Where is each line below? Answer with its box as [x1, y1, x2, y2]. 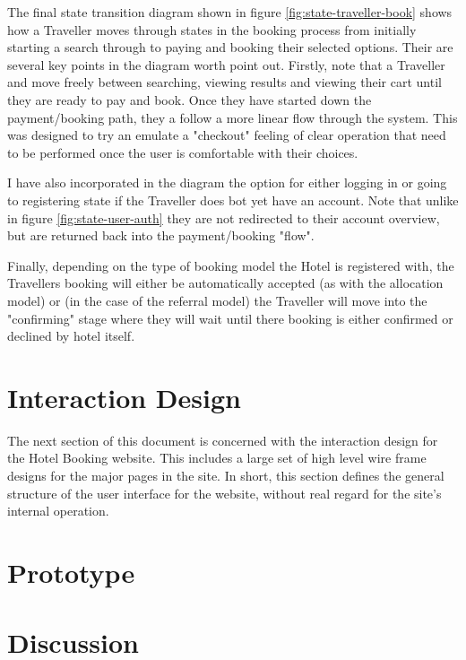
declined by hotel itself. [7, 326, 135, 345]
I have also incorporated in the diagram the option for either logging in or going [7, 173, 447, 192]
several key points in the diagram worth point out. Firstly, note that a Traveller [7, 55, 445, 74]
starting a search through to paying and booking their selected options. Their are [7, 38, 453, 56]
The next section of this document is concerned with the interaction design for [7, 430, 438, 449]
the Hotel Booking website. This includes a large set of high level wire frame [7, 448, 427, 467]
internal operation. [7, 501, 109, 520]
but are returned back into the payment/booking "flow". [7, 226, 315, 245]
